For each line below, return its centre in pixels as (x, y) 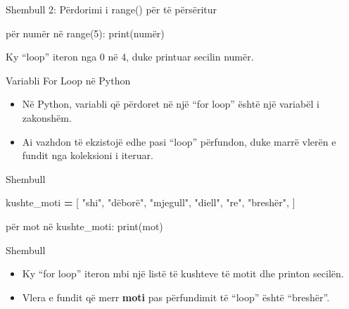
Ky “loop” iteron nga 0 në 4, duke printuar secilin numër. (130, 57)
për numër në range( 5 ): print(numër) (85, 33)
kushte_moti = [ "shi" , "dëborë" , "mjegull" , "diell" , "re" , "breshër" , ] (151, 202)
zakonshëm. (47, 117)
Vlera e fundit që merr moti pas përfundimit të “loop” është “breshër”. (176, 297)
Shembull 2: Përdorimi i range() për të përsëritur (112, 9)
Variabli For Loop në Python (68, 80)
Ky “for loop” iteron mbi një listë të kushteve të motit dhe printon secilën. (183, 273)
